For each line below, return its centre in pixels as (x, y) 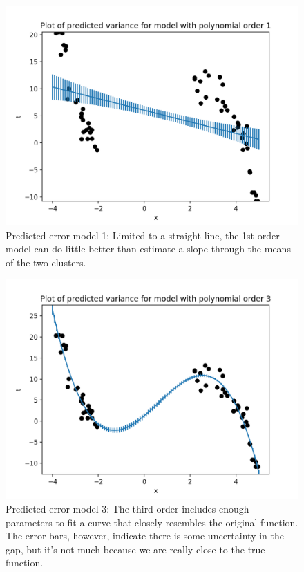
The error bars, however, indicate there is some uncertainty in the (145, 536)
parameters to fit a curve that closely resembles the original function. (152, 522)
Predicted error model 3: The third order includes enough (127, 508)
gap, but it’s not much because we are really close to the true (135, 549)
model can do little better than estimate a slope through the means (148, 249)
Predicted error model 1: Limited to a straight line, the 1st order (143, 235)
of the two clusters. (46, 262)
